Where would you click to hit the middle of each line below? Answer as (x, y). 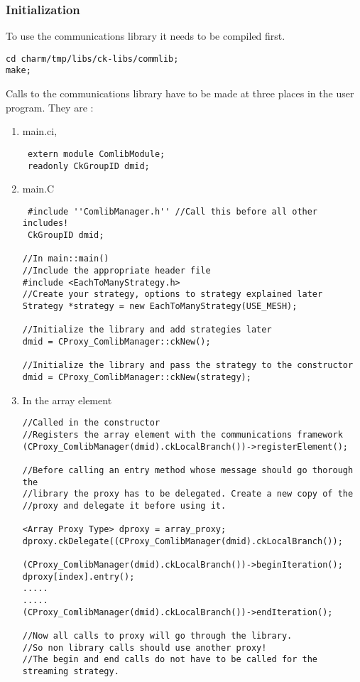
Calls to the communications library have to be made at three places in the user (180, 93)
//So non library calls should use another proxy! (144, 648)
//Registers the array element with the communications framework (182, 434)
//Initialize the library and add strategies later (147, 330)
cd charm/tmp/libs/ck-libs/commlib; (92, 59)
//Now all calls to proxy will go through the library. (157, 636)
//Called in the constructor (91, 423)
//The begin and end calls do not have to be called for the (170, 660)
